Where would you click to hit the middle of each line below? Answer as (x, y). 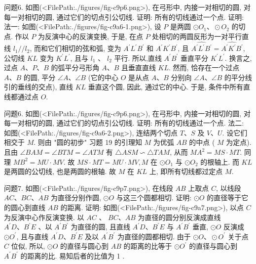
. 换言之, (238, 58)
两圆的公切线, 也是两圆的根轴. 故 (63, 171)
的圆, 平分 (39, 77)
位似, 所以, (28, 246)
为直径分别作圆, (76, 198)
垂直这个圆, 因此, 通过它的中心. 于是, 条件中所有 (165, 87)
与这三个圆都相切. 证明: (154, 198)
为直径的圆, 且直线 (101, 227)
